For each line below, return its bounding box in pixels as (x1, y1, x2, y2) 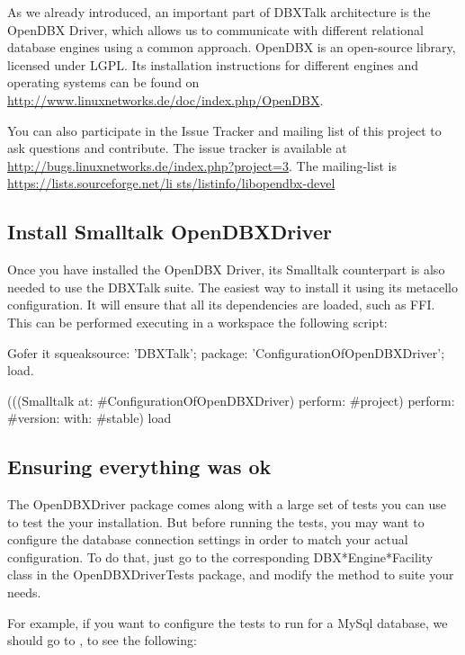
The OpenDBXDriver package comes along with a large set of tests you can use (7, 495, 446, 514)
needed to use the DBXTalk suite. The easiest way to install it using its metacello (7, 277, 458, 296)
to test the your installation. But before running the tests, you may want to (7, 512, 425, 531)
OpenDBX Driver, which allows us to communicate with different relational (7, 20, 424, 39)
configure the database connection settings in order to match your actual (7, 530, 408, 549)
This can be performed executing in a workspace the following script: (7, 312, 388, 331)
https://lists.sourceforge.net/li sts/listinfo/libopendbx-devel (7, 174, 335, 193)
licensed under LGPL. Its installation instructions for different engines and (7, 55, 419, 74)
